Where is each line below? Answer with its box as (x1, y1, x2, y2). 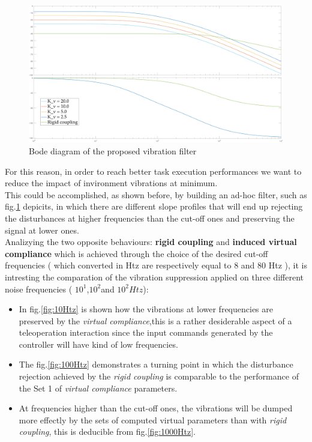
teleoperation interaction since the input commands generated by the (19, 326, 273, 339)
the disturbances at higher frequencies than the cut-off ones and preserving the (5, 211, 295, 224)
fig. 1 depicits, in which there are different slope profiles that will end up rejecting (5, 200, 303, 213)
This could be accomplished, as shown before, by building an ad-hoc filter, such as (5, 188, 307, 201)
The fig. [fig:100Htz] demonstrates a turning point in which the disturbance (19, 358, 293, 371)
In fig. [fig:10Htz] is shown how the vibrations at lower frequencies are (19, 303, 273, 315)
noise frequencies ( (5, 282, 73, 295)
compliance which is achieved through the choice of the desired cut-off (5, 247, 268, 259)
